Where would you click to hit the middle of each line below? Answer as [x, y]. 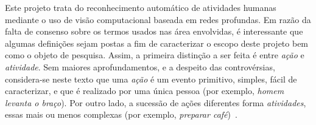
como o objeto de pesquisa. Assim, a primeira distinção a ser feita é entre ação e [155, 55]
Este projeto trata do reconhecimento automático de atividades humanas [141, 7]
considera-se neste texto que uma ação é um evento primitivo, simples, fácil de [151, 79]
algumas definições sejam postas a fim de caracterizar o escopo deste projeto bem [157, 43]
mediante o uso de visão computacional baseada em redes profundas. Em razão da [158, 19]
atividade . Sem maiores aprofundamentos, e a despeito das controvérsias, [140, 66]
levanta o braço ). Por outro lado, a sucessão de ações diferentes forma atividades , [156, 102]
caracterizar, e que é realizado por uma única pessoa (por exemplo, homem [145, 91]
